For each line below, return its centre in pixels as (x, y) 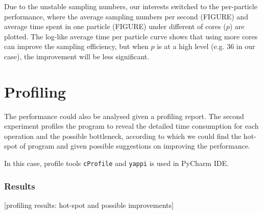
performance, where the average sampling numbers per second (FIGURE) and (126, 16)
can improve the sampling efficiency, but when (76, 46)
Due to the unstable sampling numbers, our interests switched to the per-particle (131, 6)
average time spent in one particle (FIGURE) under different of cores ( (115, 26)
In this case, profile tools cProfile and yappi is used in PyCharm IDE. (116, 163)
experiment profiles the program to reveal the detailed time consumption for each (131, 126)
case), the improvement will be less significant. (77, 56)
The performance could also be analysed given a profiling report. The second (124, 116)
